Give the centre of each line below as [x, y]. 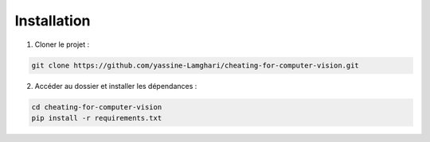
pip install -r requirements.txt [97, 118]
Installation [53, 21]
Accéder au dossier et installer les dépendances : [116, 86]
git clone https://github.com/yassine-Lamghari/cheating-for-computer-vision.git [195, 65]
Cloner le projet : [62, 44]
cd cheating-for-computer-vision [97, 107]
